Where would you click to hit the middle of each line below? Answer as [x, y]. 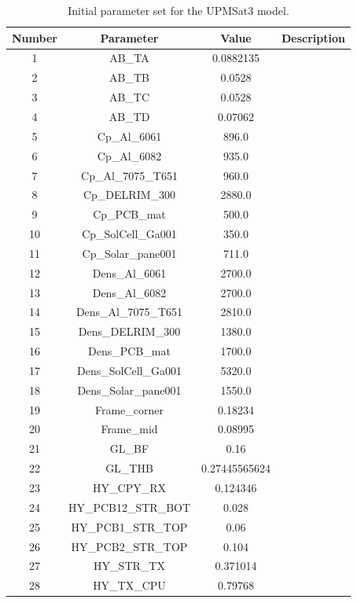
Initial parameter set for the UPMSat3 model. [178, 10]
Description [314, 37]
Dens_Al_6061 [129, 272]
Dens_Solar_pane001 [129, 390]
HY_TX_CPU [129, 585]
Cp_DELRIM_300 [129, 195]
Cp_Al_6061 [129, 136]
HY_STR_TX [129, 566]
